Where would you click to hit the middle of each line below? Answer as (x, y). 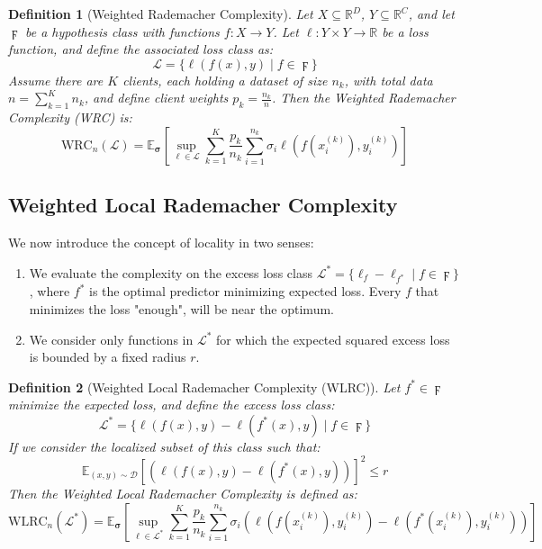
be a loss (405, 31)
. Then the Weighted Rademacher (364, 98)
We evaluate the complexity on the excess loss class (171, 272)
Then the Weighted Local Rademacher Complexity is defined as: (183, 493)
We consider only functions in (111, 339)
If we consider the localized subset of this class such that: (164, 446)
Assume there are (56, 80)
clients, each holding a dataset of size (225, 80)
